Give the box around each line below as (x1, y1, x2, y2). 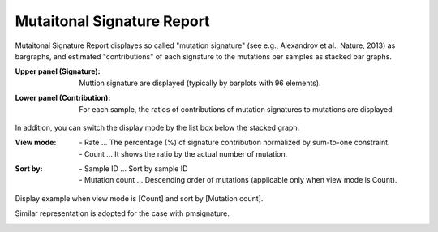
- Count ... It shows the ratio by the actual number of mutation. (79, 148, 288, 158)
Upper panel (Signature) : (15, 67, 101, 76)
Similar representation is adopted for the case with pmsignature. (15, 208, 230, 218)
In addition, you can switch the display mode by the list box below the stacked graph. (15, 122, 300, 132)
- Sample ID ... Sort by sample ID (79, 164, 188, 174)
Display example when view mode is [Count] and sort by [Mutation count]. (15, 193, 264, 203)
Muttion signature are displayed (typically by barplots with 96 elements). (79, 78, 321, 88)
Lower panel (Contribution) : (15, 93, 111, 103)
